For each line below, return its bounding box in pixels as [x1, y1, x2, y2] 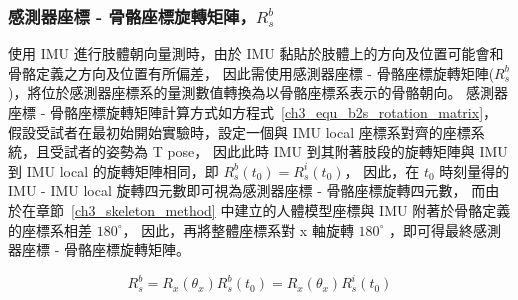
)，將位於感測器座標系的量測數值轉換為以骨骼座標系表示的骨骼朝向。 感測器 [8, 82, 509, 103]
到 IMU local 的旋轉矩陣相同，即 [8, 160, 219, 181]
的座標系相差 [8, 219, 92, 240]
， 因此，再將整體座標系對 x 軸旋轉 [122, 219, 354, 240]
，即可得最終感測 [389, 219, 502, 240]
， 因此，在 [344, 160, 420, 181]
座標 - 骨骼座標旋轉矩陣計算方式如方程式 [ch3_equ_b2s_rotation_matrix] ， [8, 102, 498, 122]
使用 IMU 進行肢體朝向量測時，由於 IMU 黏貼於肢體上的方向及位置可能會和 [8, 43, 504, 64]
